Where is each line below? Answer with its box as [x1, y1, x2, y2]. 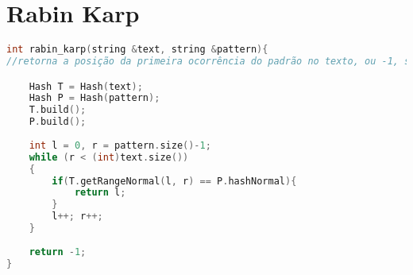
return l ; [74, 187, 126, 199]
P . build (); [29, 116, 87, 128]
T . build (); [29, 104, 87, 116]
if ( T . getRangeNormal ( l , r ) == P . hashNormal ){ [52, 175, 297, 187]
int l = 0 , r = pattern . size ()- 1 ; [29, 139, 211, 151]
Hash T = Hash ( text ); [29, 80, 143, 92]
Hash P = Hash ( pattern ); [29, 92, 160, 104]
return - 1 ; [29, 246, 87, 258]
